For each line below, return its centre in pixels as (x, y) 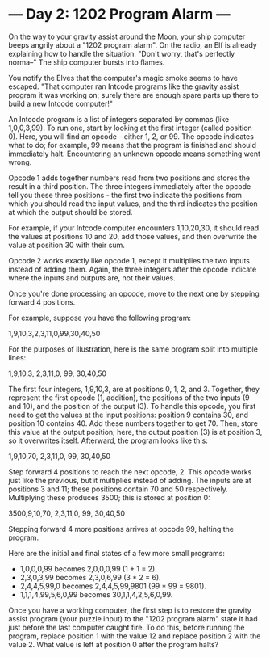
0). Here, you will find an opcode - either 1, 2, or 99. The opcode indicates (131, 136)
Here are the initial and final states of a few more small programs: (117, 553)
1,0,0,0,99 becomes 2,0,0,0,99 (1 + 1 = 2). (88, 569)
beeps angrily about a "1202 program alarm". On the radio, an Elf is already (133, 44)
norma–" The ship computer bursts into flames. (87, 62)
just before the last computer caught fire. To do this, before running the (127, 627)
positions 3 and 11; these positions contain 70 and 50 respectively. (118, 489)
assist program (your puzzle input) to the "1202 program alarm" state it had (133, 618)
